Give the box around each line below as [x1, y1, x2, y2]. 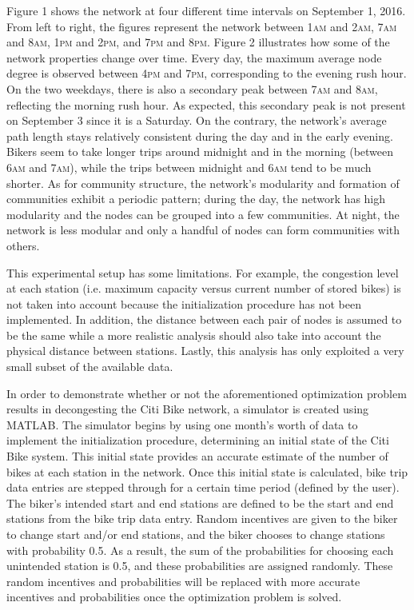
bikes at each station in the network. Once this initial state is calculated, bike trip [6, 463, 408, 480]
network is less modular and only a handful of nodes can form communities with [6, 221, 400, 238]
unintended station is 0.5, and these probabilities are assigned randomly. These [6, 557, 393, 574]
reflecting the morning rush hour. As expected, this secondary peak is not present [6, 96, 406, 113]
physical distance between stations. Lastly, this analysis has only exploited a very [6, 342, 404, 359]
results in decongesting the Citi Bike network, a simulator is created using [6, 401, 369, 417]
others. [6, 237, 40, 253]
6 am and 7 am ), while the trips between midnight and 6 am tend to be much [6, 158, 372, 175]
